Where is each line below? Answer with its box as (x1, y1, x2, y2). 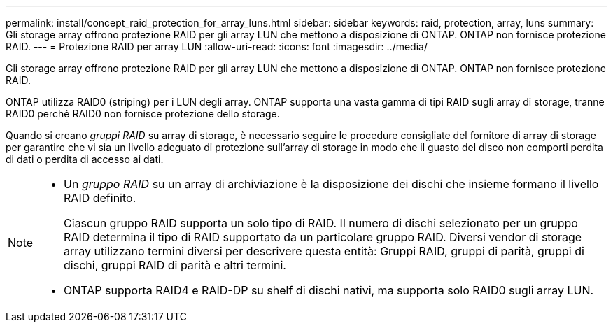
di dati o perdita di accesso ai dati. (6, 153, 164, 165)
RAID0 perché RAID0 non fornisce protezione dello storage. (6, 108, 280, 120)
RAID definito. (64, 191, 136, 205)
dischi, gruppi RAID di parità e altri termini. (64, 258, 286, 272)
